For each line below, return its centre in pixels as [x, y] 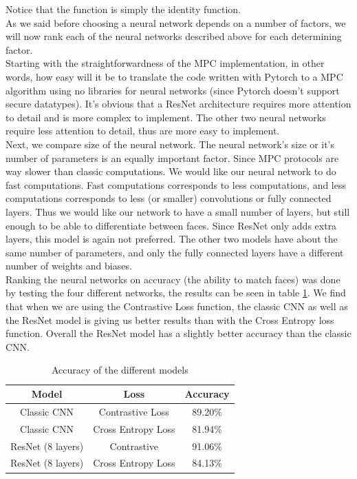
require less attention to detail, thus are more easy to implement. [143, 131]
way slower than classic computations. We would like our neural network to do [171, 171]
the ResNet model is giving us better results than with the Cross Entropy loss [170, 319]
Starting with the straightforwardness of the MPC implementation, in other [165, 63]
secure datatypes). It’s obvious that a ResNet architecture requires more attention [178, 104]
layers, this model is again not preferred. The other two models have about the [172, 239]
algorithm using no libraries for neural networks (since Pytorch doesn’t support [173, 90]
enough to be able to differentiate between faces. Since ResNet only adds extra [171, 225]
